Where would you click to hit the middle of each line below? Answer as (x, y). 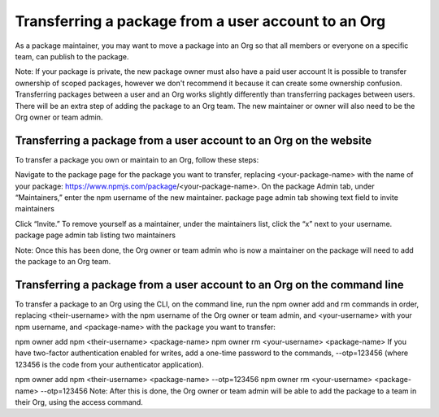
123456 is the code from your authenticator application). (109, 364)
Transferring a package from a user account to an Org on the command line (209, 285)
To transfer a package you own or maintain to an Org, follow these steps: (137, 159)
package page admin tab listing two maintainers (96, 235)
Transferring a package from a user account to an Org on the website (193, 140)
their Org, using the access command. (79, 402)
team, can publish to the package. (72, 56)
